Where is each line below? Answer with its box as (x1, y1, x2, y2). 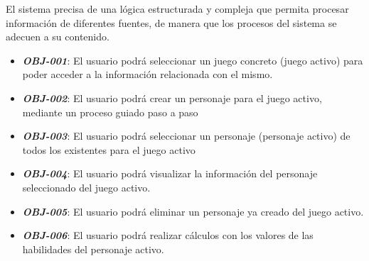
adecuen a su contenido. (6, 29, 109, 44)
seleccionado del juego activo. (22, 179, 151, 194)
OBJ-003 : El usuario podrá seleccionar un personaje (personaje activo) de (22, 128, 351, 143)
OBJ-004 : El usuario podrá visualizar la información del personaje (22, 166, 318, 181)
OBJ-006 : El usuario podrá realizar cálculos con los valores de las (22, 228, 314, 243)
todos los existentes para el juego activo (22, 142, 196, 157)
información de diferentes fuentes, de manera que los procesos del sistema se (6, 15, 337, 30)
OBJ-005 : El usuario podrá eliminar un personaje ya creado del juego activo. (22, 204, 364, 218)
